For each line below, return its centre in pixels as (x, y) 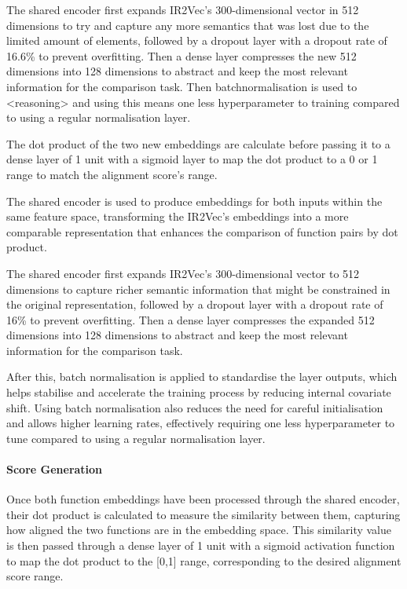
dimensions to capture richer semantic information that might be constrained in (198, 289)
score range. (35, 576)
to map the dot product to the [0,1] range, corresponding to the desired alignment (204, 560)
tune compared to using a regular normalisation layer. (136, 438)
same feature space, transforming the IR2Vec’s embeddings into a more (178, 216)
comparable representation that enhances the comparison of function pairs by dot (202, 231)
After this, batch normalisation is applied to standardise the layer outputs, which (202, 377)
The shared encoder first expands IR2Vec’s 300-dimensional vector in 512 (183, 9)
